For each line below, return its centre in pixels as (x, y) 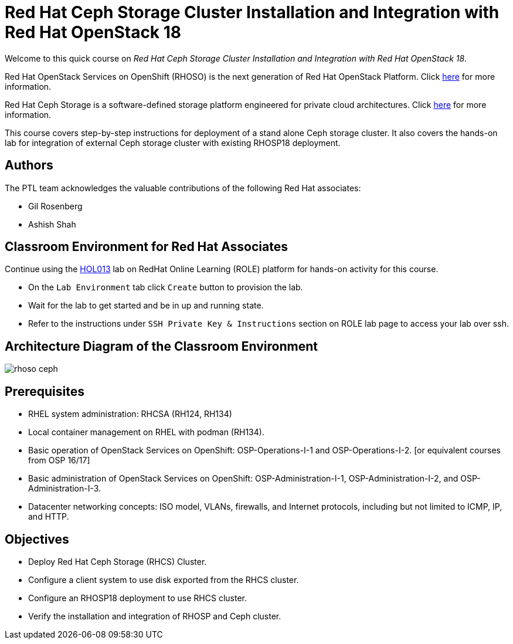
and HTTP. (49, 517)
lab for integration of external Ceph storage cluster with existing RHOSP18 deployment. (173, 143)
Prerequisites (45, 391)
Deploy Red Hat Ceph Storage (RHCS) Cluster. (118, 561)
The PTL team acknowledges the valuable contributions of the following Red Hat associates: (183, 188)
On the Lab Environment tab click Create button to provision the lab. (166, 287)
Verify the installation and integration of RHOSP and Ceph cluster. (155, 616)
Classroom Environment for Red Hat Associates (146, 247)
